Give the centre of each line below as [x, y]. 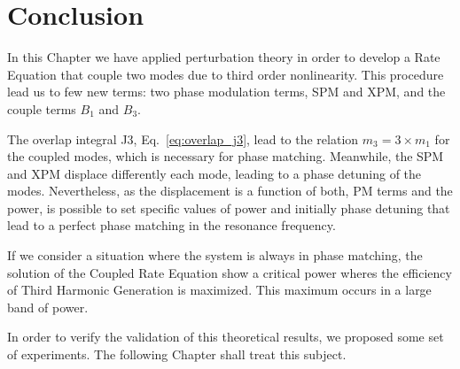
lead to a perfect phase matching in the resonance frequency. [172, 225]
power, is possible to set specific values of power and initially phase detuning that [229, 208]
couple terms [42, 108]
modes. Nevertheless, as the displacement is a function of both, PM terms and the [230, 191]
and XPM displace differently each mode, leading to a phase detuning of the [214, 173]
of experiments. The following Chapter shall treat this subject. [177, 354]
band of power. [48, 307]
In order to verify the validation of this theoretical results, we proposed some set [226, 337]
